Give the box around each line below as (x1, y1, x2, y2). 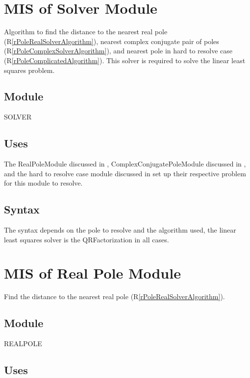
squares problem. (4, 65, 55, 75)
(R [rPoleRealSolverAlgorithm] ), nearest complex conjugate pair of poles (4, 36, 219, 46)
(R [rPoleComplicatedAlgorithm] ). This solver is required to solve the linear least (4, 55, 246, 65)
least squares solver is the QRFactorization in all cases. (4, 234, 169, 244)
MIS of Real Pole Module (4, 263, 181, 283)
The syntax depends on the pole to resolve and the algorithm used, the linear (4, 225, 236, 235)
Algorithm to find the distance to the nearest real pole (4, 26, 168, 37)
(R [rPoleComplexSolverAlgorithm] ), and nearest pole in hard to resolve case (4, 46, 232, 56)
